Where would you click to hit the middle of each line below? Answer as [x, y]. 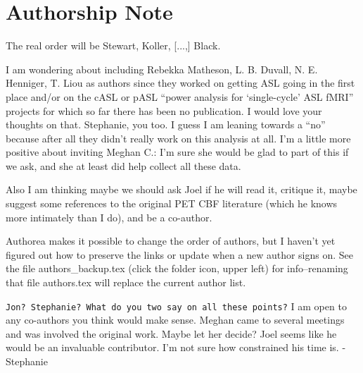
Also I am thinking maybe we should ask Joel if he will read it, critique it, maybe [181, 189]
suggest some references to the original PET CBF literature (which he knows [172, 203]
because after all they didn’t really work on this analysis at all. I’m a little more [178, 138]
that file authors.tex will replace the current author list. [126, 282]
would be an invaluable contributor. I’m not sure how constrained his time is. [172, 347]
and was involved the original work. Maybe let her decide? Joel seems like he [171, 333]
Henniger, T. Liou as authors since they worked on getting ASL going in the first [180, 83]
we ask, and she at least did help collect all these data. [123, 165]
